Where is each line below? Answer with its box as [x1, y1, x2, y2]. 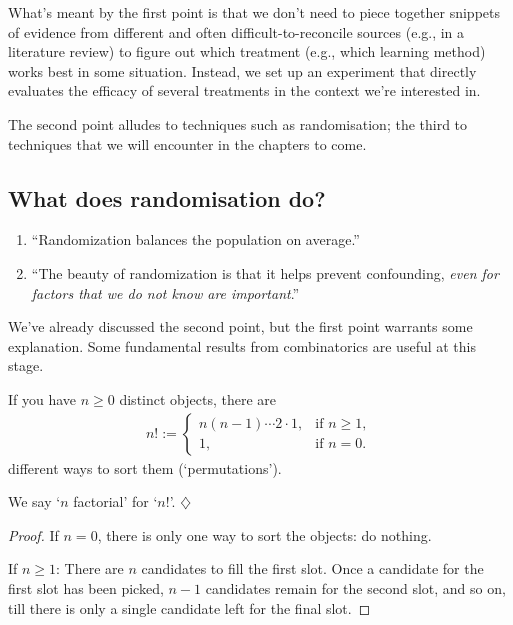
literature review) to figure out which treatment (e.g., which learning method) [8, 41, 486, 62]
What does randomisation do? [8, 182, 326, 213]
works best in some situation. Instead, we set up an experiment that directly [8, 60, 477, 81]
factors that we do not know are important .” [31, 282, 300, 303]
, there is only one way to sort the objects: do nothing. [97, 524, 432, 545]
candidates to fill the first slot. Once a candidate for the [141, 558, 484, 579]
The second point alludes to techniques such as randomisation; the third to [8, 113, 468, 134]
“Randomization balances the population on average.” [31, 229, 360, 250]
